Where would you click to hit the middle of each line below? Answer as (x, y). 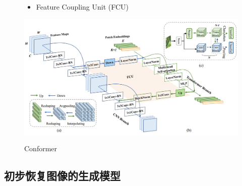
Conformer (41, 148)
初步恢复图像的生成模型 (62, 176)
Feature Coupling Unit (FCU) (82, 7)
